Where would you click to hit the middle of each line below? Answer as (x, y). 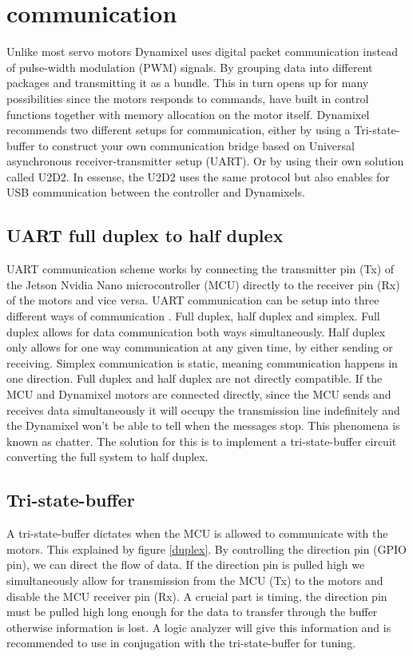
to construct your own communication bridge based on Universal (197, 145)
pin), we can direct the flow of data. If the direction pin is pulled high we (186, 565)
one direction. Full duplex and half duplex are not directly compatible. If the (195, 378)
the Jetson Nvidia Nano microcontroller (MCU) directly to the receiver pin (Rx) (203, 284)
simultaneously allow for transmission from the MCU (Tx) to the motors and (195, 580)
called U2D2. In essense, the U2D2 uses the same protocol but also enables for (198, 176)
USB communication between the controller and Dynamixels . (156, 192)
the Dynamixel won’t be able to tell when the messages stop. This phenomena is (203, 425)
